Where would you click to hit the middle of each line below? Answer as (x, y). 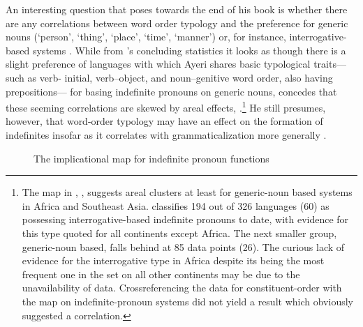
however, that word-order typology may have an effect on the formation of (164, 121)
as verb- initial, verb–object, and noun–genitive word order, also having (180, 77)
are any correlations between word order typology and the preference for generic (177, 23)
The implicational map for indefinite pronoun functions (151, 158)
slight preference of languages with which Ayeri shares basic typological (158, 64)
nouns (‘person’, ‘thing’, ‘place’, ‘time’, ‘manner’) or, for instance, (146, 37)
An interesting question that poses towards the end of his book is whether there (177, 9)
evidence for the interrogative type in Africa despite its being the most (173, 260)
